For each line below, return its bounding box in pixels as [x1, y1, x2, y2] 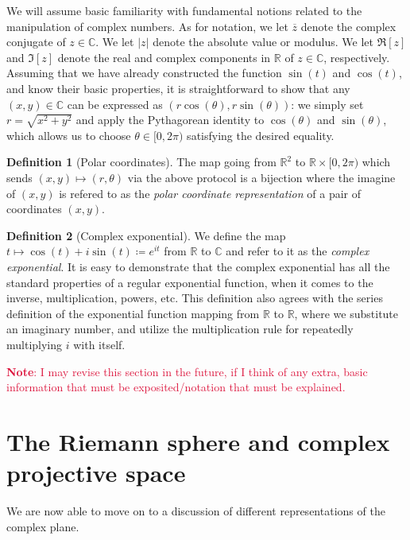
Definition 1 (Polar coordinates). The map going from [6, 153, 277, 170]
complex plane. [6, 518, 79, 534]
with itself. [73, 336, 126, 353]
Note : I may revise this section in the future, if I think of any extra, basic [6, 363, 368, 379]
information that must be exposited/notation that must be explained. [6, 379, 346, 395]
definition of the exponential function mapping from [6, 305, 260, 321]
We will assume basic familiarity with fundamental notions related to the [6, 2, 362, 18]
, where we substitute [294, 305, 399, 321]
